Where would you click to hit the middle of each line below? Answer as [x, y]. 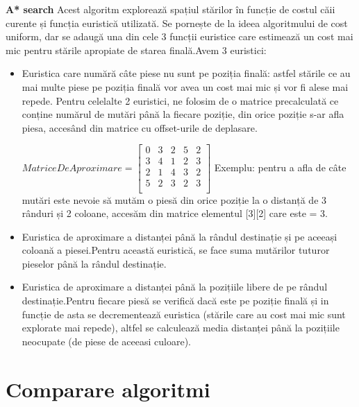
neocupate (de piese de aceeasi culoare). [107, 341]
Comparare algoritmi [108, 389]
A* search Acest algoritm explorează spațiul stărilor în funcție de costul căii [170, 9]
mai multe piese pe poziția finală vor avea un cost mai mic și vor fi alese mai [185, 86]
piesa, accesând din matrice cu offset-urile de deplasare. [140, 127]
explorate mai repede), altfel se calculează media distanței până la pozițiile [181, 328]
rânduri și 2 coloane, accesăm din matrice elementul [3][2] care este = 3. [175, 213]
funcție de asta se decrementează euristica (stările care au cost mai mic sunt [184, 314]
